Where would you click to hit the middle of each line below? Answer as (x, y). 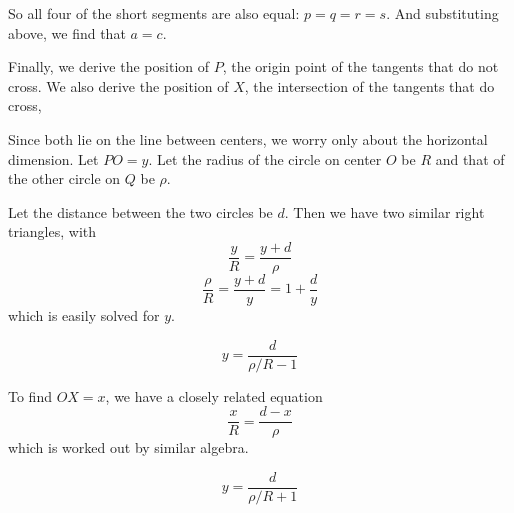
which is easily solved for (84, 315)
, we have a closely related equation (214, 395)
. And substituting (442, 13)
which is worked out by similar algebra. (128, 447)
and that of (470, 158)
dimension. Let (53, 158)
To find (30, 395)
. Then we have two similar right (384, 211)
